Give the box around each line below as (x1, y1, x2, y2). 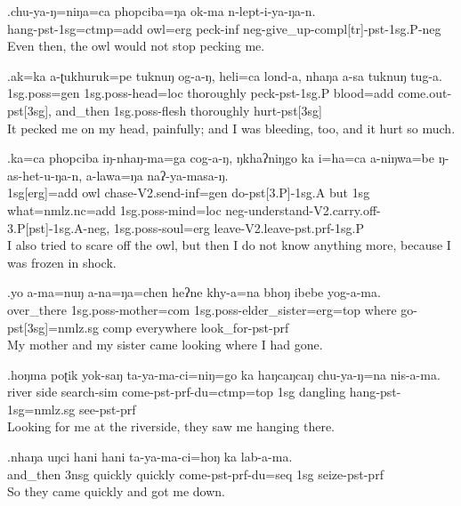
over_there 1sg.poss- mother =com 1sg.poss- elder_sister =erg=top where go (7, 300, 414, 318)
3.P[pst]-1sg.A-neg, (7, 218, 110, 237)
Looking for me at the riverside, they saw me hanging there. (7, 417, 335, 436)
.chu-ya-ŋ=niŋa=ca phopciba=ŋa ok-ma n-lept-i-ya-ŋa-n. (7, 2, 316, 20)
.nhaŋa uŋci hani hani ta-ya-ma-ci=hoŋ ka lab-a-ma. (7, 447, 293, 466)
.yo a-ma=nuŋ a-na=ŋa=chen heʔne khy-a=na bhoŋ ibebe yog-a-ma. (7, 283, 381, 301)
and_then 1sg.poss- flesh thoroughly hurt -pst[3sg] (55, 100, 322, 119)
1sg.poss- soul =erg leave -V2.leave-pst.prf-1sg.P (113, 218, 364, 237)
